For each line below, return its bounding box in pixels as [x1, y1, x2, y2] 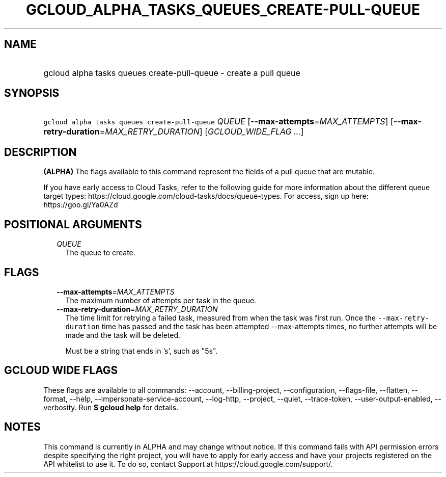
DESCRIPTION [4, 145, 77, 158]
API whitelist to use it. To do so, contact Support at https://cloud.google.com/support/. [43, 459, 333, 468]
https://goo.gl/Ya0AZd [43, 200, 118, 209]
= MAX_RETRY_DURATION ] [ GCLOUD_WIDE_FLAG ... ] [99, 126, 304, 137]
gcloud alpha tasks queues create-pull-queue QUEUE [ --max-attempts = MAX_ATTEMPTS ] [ [43, 116, 394, 127]
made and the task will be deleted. [65, 330, 181, 339]
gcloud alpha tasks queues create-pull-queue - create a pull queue [43, 67, 300, 78]
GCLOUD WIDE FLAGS [4, 364, 118, 377]
